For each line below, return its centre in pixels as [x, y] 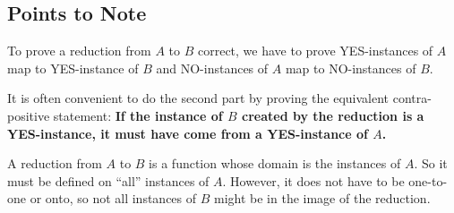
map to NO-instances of [351, 68]
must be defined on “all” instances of [108, 180]
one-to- [428, 180]
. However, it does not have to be [313, 180]
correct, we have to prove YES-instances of [315, 51]
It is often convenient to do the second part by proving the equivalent [198, 98]
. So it [431, 163]
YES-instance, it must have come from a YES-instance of [188, 133]
